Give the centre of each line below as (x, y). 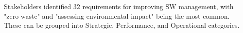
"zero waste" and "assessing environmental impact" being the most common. (117, 16)
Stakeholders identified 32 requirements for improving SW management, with (119, 6)
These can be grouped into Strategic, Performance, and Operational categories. (122, 25)
